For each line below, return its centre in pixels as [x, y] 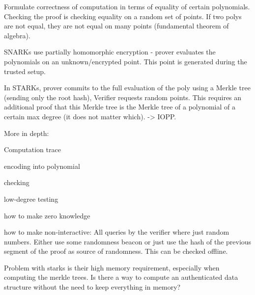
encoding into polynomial [42, 166]
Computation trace [32, 149]
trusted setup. [25, 71]
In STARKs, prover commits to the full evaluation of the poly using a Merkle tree [127, 88]
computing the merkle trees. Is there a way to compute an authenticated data [121, 277]
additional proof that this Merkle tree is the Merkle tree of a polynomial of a [120, 107]
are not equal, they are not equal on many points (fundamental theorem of [116, 26]
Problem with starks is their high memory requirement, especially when [112, 267]
